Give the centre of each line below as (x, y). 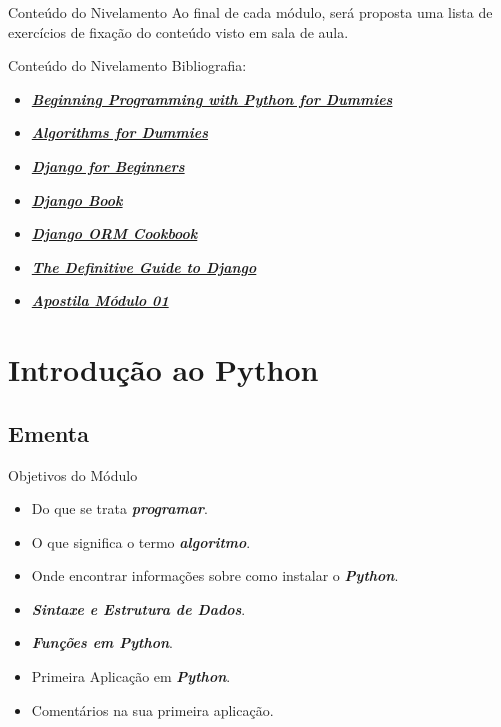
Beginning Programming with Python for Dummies (212, 98)
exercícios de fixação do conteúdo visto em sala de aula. (178, 31)
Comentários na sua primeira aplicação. (152, 709)
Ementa (48, 432)
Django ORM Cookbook (114, 233)
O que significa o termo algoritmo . (141, 541)
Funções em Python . (102, 642)
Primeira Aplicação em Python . (131, 676)
